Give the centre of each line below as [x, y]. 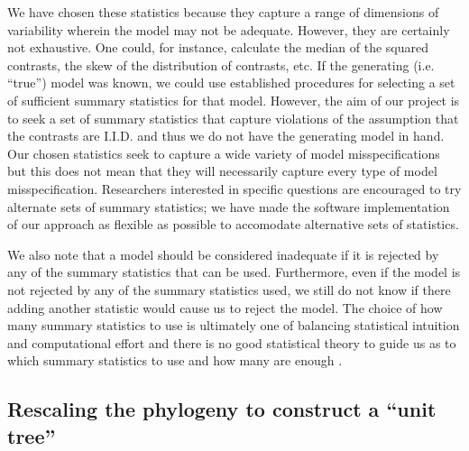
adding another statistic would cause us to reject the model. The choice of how [225, 307]
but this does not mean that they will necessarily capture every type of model [222, 171]
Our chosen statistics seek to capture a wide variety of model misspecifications [224, 153]
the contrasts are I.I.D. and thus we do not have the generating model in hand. [226, 136]
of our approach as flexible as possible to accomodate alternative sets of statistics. [233, 224]
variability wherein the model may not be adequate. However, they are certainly [229, 29]
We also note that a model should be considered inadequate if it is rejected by [223, 254]
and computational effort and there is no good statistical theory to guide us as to [232, 342]
